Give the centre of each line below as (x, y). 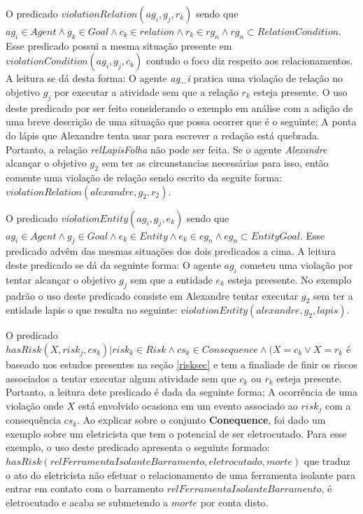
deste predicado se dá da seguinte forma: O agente (113, 264)
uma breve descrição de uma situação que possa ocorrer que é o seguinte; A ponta (181, 121)
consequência (34, 420)
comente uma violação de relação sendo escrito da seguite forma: (144, 177)
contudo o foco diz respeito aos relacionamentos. (249, 61)
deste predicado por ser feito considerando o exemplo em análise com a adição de (179, 107)
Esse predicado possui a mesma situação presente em (119, 45)
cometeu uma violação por (297, 264)
